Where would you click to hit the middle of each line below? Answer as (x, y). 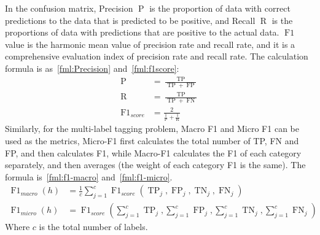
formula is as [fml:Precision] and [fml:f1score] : (92, 68)
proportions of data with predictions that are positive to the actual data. (142, 32)
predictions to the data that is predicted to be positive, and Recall (130, 20)
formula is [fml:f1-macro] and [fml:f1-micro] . (89, 176)
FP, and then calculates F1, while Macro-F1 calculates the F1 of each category (153, 152)
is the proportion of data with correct (220, 8)
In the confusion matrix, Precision (69, 8)
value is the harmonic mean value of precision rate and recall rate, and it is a (150, 44)
